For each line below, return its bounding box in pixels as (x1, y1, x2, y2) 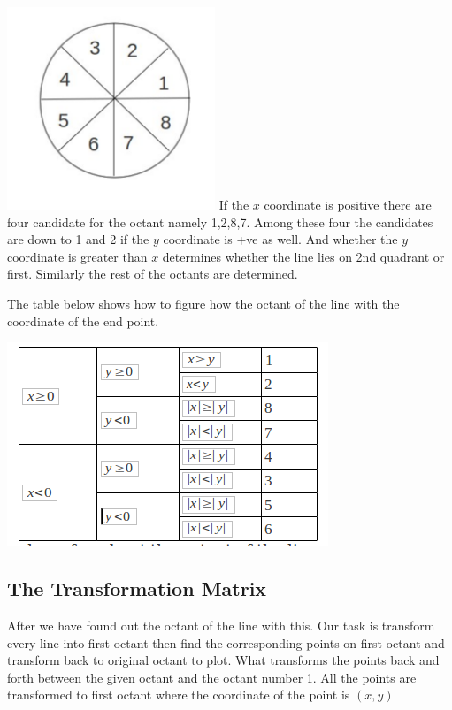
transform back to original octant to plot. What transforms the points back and (7, 651, 440, 669)
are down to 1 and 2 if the (7, 230, 149, 248)
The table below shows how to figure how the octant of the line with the (7, 294, 400, 312)
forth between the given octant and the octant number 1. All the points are (7, 668, 417, 686)
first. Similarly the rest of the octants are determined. (7, 264, 298, 283)
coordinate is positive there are (264, 195, 432, 213)
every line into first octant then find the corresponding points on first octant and (7, 633, 445, 652)
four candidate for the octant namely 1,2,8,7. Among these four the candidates (7, 212, 433, 231)
